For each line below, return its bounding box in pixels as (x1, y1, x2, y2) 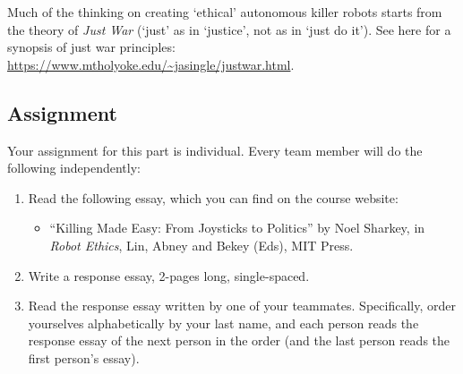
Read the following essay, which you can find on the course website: (28, 188, 399, 207)
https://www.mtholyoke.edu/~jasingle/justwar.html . (7, 55, 295, 73)
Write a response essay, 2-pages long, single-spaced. (28, 266, 310, 285)
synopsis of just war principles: (7, 38, 176, 56)
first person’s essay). (28, 348, 140, 367)
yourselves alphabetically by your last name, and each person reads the (28, 313, 419, 332)
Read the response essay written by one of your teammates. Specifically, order (28, 296, 456, 315)
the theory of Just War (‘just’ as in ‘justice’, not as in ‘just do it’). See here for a (7, 20, 451, 38)
